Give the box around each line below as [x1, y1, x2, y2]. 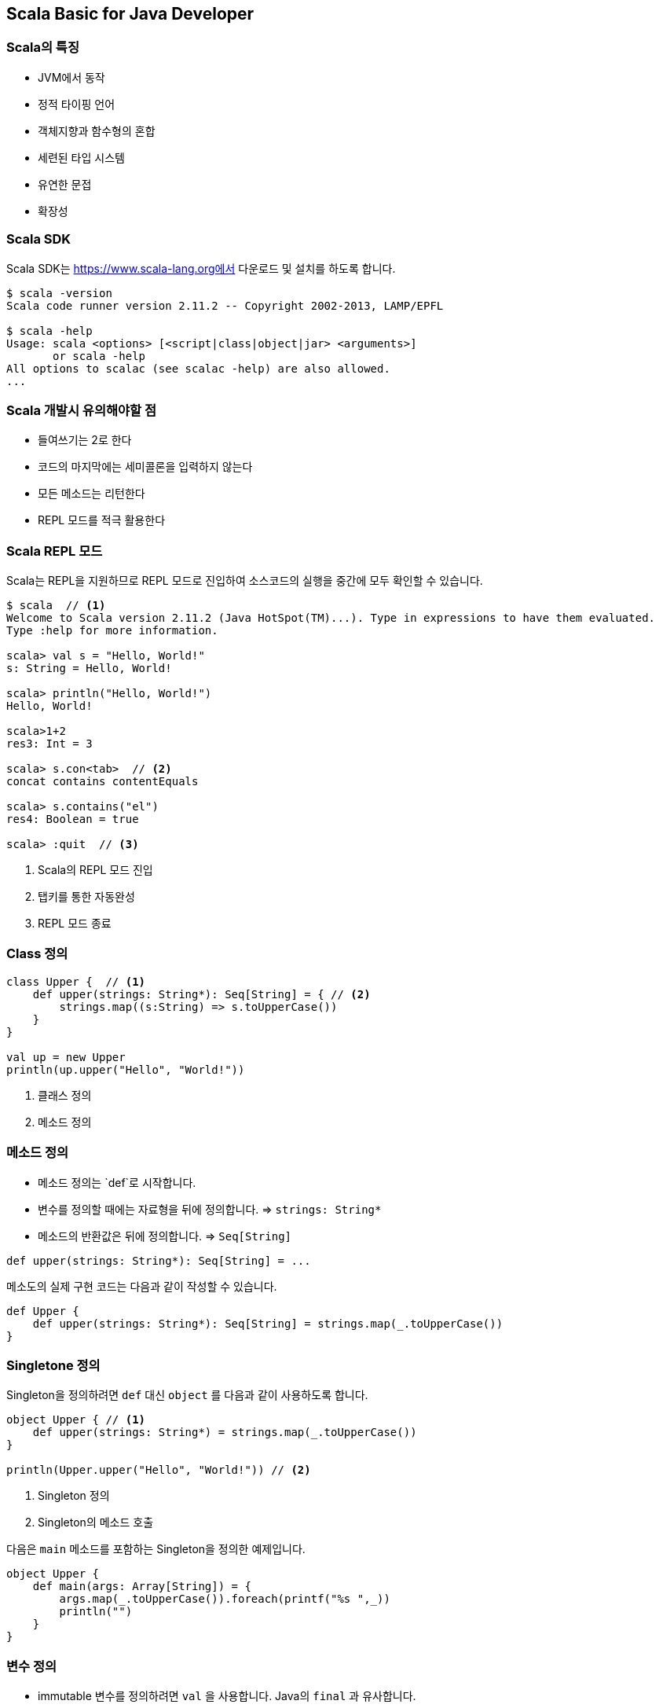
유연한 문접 [38, 177, 92, 191]
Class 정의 [6, 946, 68, 962]
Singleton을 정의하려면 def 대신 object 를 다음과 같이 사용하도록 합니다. [6, 1388, 368, 1402]
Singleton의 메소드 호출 [38, 1515, 154, 1530]
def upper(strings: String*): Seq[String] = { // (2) [32, 987, 371, 1001]
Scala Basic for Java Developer [6, 4, 254, 24]
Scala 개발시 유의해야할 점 [6, 402, 157, 418]
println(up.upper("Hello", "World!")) [6, 1063, 245, 1076]
